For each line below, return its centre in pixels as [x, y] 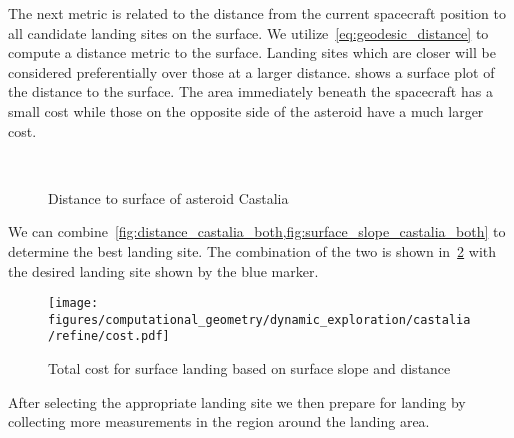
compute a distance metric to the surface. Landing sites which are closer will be [252, 52]
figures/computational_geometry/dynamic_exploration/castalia [259, 319]
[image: [73, 303]
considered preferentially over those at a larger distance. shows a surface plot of [251, 71]
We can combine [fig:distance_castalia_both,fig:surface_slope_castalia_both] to [257, 231]
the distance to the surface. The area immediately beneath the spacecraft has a [250, 91]
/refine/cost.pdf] [109, 336]
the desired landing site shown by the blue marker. [163, 270]
